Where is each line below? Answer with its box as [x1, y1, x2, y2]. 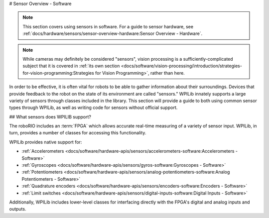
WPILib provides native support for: [9, 139, 82, 145]
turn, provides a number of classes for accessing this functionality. [9, 130, 146, 136]
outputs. [9, 206, 26, 212]
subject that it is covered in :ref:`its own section [22, 63, 120, 69]
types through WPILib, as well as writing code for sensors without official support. [9, 105, 178, 110]
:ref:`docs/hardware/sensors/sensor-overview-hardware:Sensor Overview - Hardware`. [22, 30, 203, 37]
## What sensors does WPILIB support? [9, 113, 92, 119]
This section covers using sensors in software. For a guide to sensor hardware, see [22, 23, 194, 29]
